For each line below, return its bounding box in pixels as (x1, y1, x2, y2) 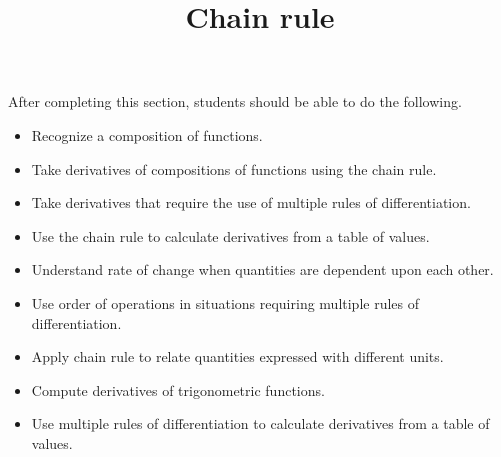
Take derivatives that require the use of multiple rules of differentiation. (31, 192, 471, 213)
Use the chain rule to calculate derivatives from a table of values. (31, 225, 430, 246)
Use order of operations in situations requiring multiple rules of (31, 292, 420, 313)
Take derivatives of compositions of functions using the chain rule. (31, 158, 437, 179)
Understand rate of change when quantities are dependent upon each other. (31, 259, 494, 280)
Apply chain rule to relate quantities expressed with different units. (31, 346, 444, 367)
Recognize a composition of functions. (31, 124, 263, 145)
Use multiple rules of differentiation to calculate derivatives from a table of (31, 413, 490, 434)
